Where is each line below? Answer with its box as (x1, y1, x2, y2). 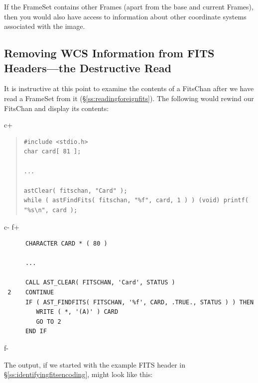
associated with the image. (4, 21, 85, 31)
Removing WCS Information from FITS (4, 45, 215, 61)
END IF (25, 328, 47, 335)
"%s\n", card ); (23, 206, 78, 214)
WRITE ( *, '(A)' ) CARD (36, 308, 119, 316)
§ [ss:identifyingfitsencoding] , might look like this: (4, 369, 153, 380)
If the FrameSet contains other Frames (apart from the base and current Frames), (4, 1, 254, 11)
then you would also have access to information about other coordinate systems (4, 11, 247, 21)
